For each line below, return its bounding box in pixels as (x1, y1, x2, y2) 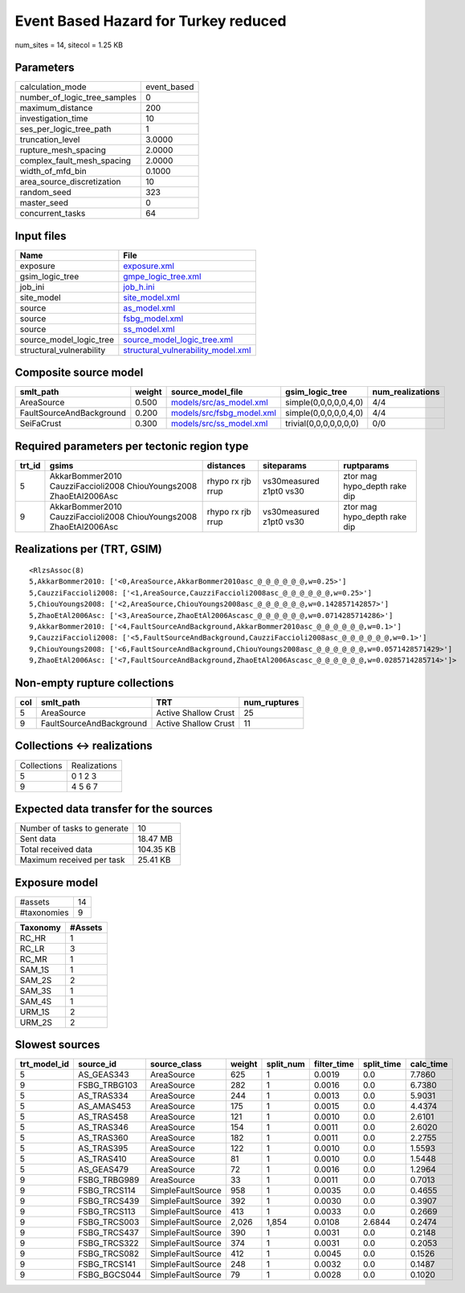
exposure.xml (123, 260, 174, 271)
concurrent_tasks (19, 208, 86, 219)
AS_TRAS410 (77, 1153, 128, 1165)
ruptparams (342, 460, 390, 471)
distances (206, 460, 247, 471)
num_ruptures (243, 697, 300, 708)
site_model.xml (123, 291, 180, 303)
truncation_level (19, 134, 80, 145)
